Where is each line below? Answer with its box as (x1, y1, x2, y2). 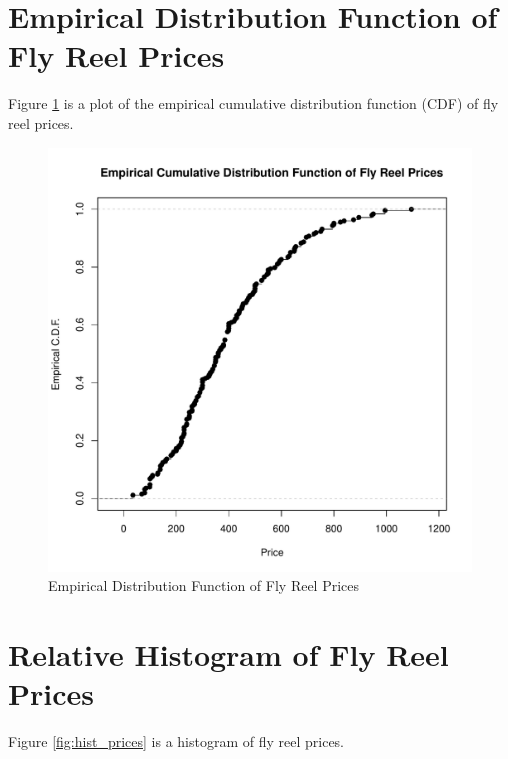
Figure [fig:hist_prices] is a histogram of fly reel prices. (8, 731, 345, 751)
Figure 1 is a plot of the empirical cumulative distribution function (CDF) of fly (8, 93, 499, 114)
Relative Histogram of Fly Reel (8, 633, 449, 674)
